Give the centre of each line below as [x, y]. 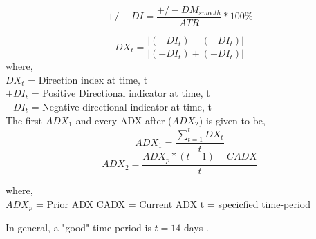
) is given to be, [232, 120]
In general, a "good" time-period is [78, 227]
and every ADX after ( [124, 120]
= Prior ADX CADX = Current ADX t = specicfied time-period [173, 203]
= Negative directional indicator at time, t [121, 106]
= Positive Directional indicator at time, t [121, 93]
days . [196, 227]
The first [24, 120]
